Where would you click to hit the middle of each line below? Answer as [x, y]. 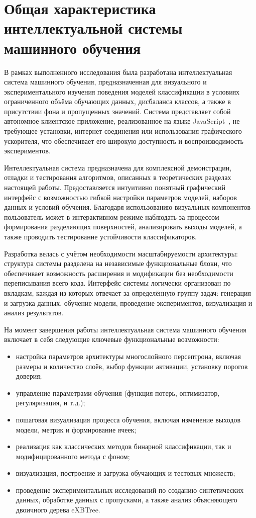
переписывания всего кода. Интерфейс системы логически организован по [117, 283]
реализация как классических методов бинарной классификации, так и [123, 446]
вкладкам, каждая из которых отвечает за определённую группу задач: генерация [128, 292]
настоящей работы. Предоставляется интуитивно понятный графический [115, 187]
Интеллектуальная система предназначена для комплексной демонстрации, [118, 167]
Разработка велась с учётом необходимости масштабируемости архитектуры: [121, 253]
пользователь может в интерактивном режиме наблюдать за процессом [112, 217]
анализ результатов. [34, 313]
